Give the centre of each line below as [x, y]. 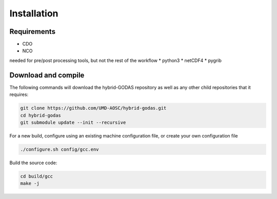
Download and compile [47, 75]
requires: [19, 94]
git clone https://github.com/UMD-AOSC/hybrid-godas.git [93, 108]
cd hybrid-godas [41, 115]
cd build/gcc [37, 176]
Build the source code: [33, 163]
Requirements [33, 32]
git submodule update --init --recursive [73, 122]
